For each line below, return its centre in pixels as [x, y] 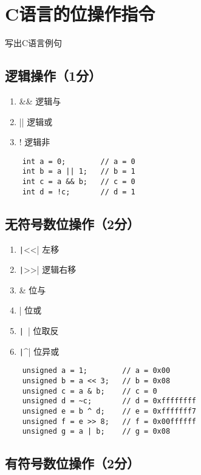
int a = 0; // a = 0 [79, 161]
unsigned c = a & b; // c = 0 [90, 391]
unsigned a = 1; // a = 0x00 [96, 371]
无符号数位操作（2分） [73, 223]
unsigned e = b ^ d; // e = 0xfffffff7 [109, 411]
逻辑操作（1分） [53, 76]
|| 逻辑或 [36, 121]
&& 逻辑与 [40, 101]
